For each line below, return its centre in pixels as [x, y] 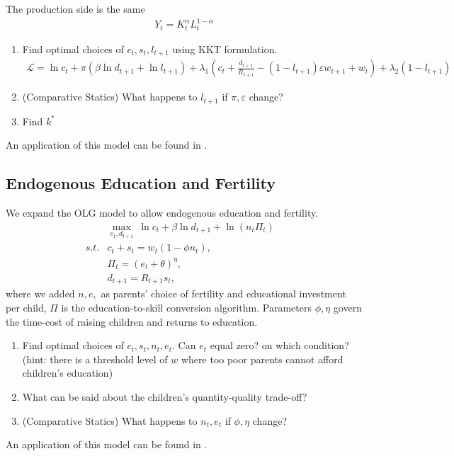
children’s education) [68, 373]
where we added [40, 293]
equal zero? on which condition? [279, 345]
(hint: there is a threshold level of [95, 359]
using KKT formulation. [225, 49]
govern [347, 308]
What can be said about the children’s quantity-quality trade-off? [165, 397]
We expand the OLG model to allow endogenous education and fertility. [162, 212]
